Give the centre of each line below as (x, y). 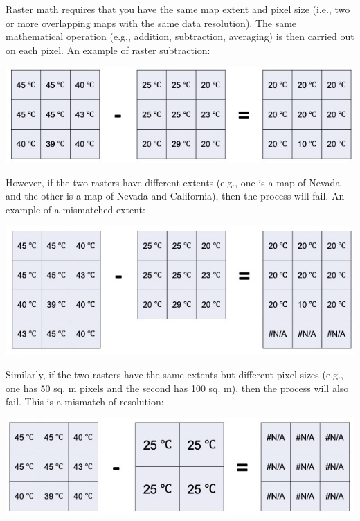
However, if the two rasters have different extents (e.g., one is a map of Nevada (173, 182)
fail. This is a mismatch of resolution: (85, 401)
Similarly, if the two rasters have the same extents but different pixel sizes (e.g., (174, 374)
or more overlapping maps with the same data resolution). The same (151, 23)
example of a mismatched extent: (75, 209)
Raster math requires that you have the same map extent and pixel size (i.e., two (178, 9)
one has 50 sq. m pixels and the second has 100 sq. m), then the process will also (177, 388)
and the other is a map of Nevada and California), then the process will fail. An (175, 196)
